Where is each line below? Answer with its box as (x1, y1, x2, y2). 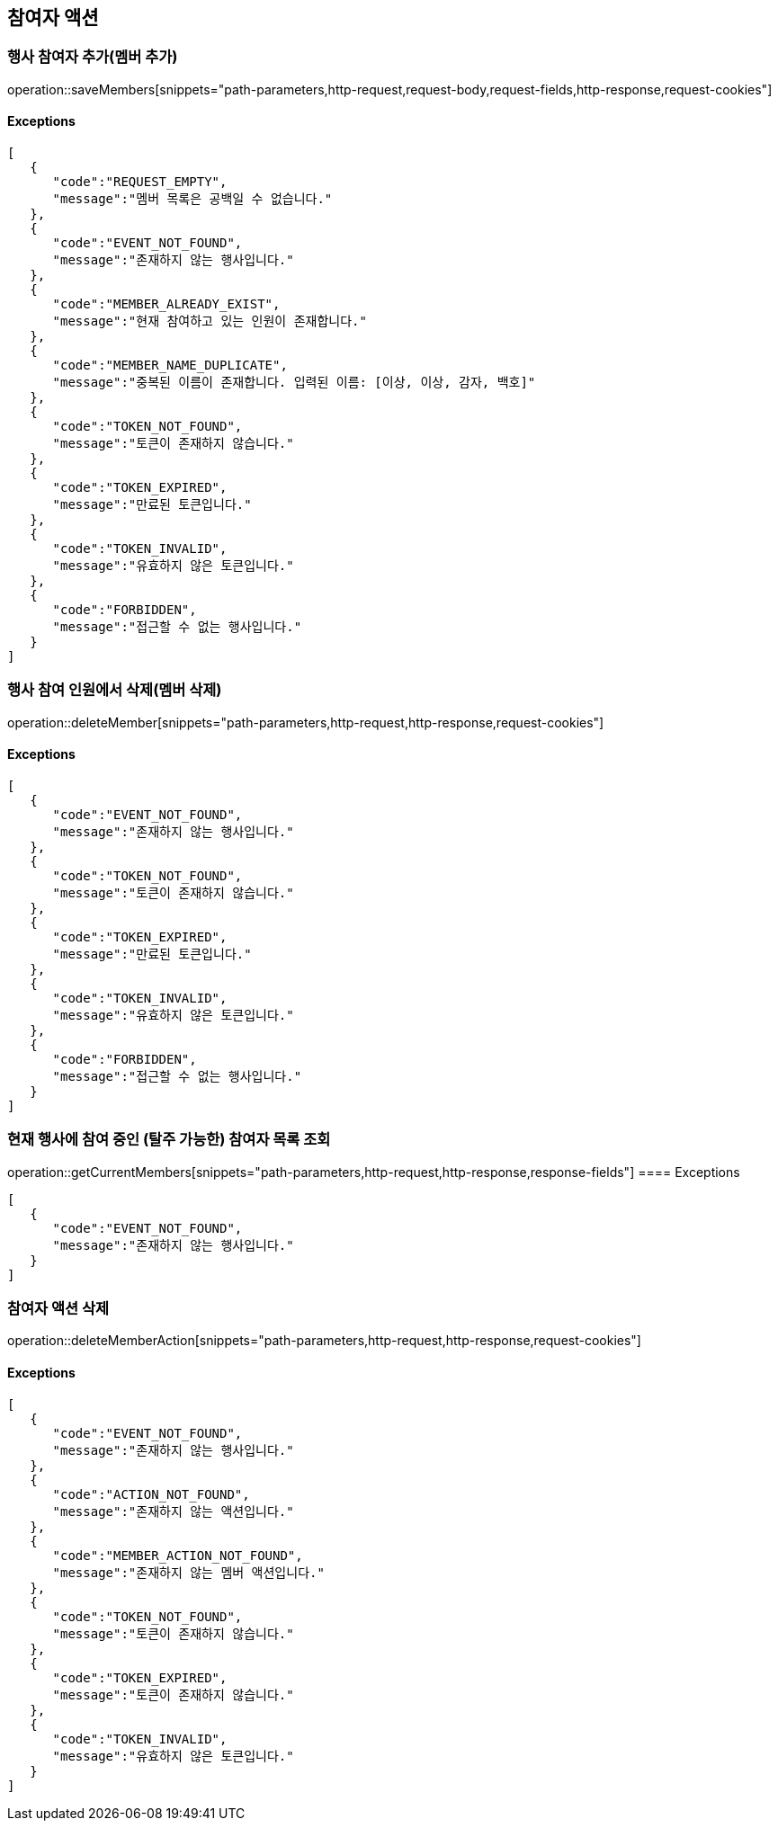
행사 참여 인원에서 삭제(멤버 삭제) (7, 681, 222, 700)
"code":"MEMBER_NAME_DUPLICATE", (52, 358, 288, 373)
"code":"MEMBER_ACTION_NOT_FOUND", (52, 1547, 303, 1563)
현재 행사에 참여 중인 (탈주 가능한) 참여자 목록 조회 (7, 1130, 331, 1149)
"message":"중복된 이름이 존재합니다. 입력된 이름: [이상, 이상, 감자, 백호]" (52, 375, 536, 390)
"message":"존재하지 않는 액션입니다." (52, 1503, 294, 1519)
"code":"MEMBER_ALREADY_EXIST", (52, 297, 281, 312)
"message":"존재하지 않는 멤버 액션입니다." (52, 1565, 325, 1580)
